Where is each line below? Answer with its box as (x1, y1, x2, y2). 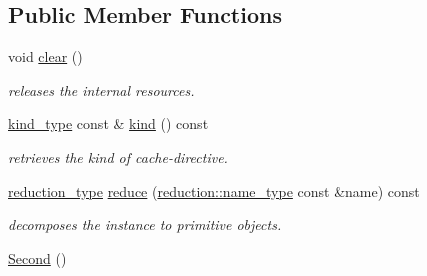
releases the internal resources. (8, 79, 195, 100)
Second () (8, 247, 67, 268)
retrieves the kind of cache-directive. (8, 146, 228, 167)
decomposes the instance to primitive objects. (8, 214, 282, 235)
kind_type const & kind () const (8, 113, 209, 134)
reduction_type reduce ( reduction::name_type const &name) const (8, 180, 420, 201)
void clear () (8, 46, 83, 67)
